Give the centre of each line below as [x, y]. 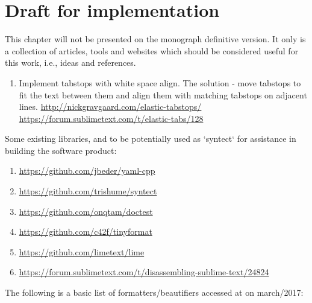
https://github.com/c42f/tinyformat [86, 231]
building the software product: [61, 150]
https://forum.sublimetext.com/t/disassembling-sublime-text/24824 [144, 272]
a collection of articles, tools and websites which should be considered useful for [152, 50]
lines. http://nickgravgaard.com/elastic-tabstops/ [110, 107]
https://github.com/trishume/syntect [88, 191]
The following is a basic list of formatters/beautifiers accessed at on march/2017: [154, 292]
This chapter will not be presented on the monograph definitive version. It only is [155, 39]
